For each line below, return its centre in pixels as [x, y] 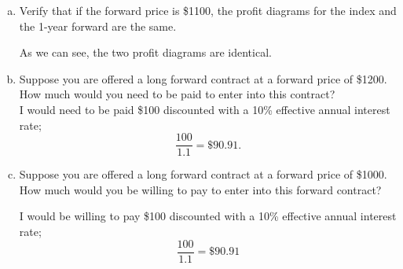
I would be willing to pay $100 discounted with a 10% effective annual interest [208, 216]
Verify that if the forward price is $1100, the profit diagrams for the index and [208, 10]
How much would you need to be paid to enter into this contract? [177, 94]
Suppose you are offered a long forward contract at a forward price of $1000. [203, 174]
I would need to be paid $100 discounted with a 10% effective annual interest [205, 109]
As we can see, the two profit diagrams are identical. [145, 52]
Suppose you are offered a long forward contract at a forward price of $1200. [203, 78]
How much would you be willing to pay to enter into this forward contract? [200, 189]
